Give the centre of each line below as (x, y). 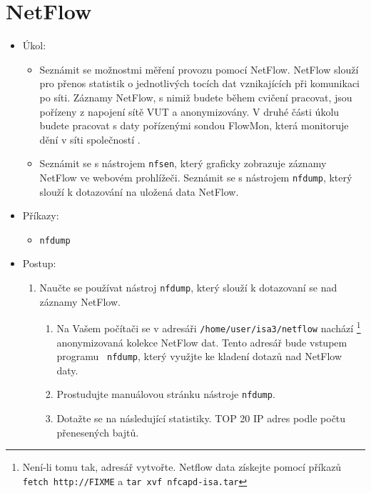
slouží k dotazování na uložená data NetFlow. (139, 191)
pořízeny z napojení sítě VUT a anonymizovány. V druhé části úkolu (189, 111)
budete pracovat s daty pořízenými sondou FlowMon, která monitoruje (194, 125)
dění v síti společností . (90, 139)
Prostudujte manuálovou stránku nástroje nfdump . (166, 394)
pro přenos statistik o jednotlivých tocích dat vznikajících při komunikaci (199, 83)
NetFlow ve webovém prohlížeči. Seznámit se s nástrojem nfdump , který (196, 177)
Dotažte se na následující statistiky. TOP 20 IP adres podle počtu (201, 418)
